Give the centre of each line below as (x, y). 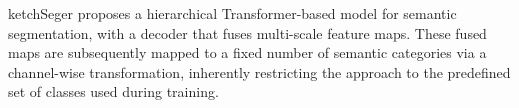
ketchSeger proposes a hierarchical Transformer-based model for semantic (232, 13)
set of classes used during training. (113, 91)
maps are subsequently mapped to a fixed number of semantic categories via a (247, 52)
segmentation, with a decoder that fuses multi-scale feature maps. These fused (247, 32)
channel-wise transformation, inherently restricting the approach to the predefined (259, 71)
